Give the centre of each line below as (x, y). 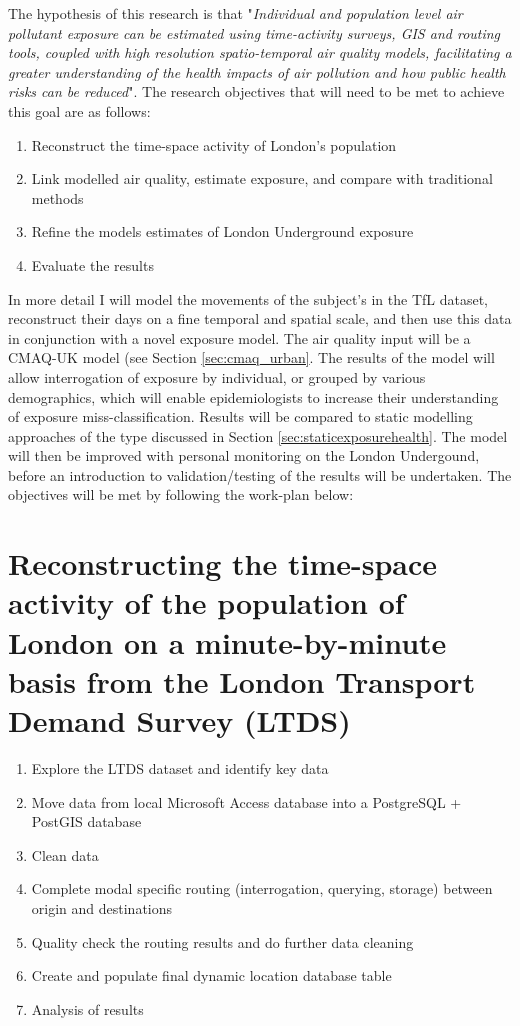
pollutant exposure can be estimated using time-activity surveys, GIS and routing (254, 32)
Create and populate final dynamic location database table (211, 975)
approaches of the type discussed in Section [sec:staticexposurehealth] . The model (258, 435)
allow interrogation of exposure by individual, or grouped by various (217, 376)
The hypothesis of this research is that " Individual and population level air (235, 13)
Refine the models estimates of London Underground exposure (222, 231)
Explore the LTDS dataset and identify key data (180, 767)
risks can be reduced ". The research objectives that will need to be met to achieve (256, 91)
